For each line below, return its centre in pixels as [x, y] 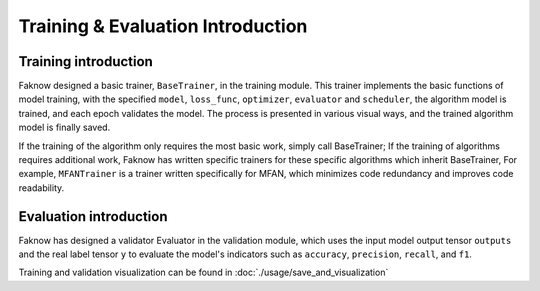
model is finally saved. [64, 127]
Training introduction [86, 61]
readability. [41, 187]
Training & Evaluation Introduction [163, 26]
